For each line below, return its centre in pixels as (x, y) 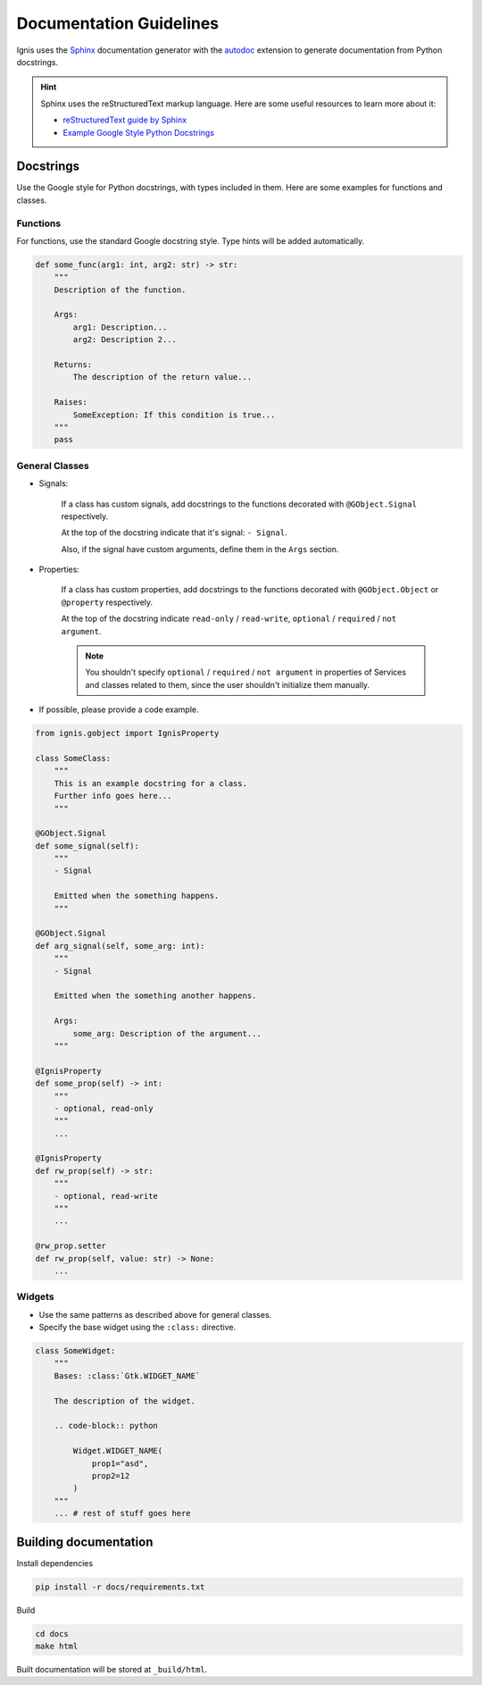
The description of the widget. (125, 1401)
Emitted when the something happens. (137, 896)
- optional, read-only (104, 1108)
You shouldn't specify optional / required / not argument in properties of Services (245, 672)
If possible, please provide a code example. (119, 709)
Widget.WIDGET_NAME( (118, 1451)
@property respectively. (107, 602)
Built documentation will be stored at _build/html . (112, 1669)
